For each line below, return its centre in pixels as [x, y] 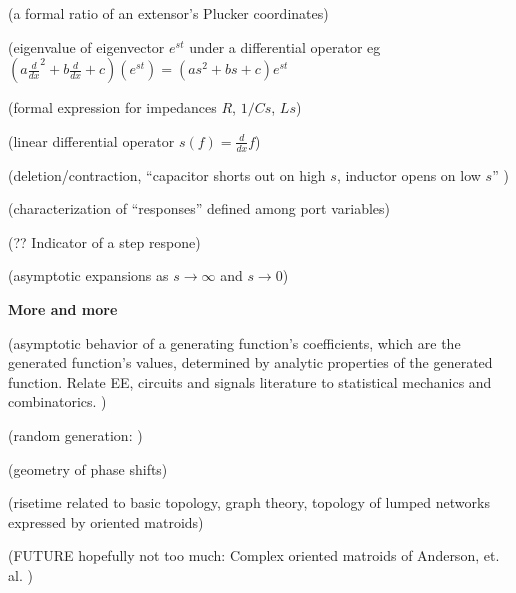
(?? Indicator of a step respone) [104, 241]
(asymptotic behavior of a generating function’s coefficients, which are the [234, 342]
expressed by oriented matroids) [106, 521]
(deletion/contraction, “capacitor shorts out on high [167, 174]
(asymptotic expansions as [88, 275]
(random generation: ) [75, 434]
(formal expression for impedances [112, 107]
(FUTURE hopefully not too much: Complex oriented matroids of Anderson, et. [254, 555]
